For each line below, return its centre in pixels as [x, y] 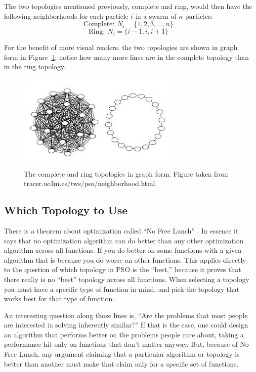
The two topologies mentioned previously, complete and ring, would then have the [128, 6]
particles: [199, 16]
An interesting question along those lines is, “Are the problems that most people [126, 315]
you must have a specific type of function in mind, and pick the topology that [122, 289]
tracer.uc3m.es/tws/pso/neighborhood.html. [90, 183]
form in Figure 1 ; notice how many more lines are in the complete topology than [127, 57]
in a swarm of [156, 16]
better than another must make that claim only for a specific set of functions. [121, 363]
